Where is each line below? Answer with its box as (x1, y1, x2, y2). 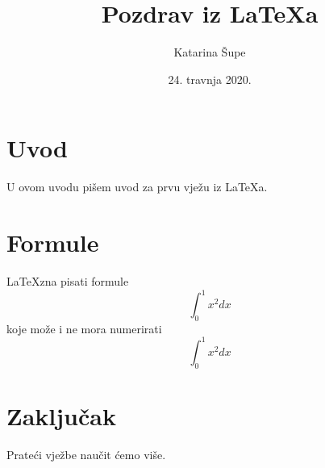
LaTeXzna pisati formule (6, 272, 129, 289)
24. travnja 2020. (168, 70, 252, 87)
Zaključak (6, 399, 116, 432)
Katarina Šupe (173, 44, 246, 61)
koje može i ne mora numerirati (6, 320, 162, 336)
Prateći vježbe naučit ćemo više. (6, 445, 166, 462)
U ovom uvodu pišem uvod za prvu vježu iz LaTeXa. (6, 178, 268, 195)
